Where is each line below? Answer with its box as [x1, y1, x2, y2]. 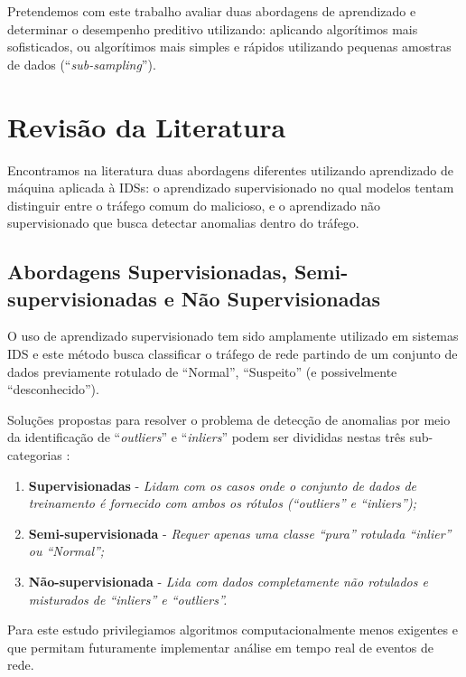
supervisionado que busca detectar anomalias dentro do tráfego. [7, 213, 359, 232]
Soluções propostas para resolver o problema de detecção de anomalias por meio [7, 409, 451, 428]
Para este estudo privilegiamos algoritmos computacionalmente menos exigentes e [7, 620, 458, 639]
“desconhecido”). [7, 380, 99, 399]
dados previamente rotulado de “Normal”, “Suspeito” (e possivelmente [7, 362, 397, 381]
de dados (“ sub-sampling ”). [7, 54, 156, 73]
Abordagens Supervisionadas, [7, 258, 287, 286]
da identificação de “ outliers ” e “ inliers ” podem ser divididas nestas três [7, 428, 405, 447]
